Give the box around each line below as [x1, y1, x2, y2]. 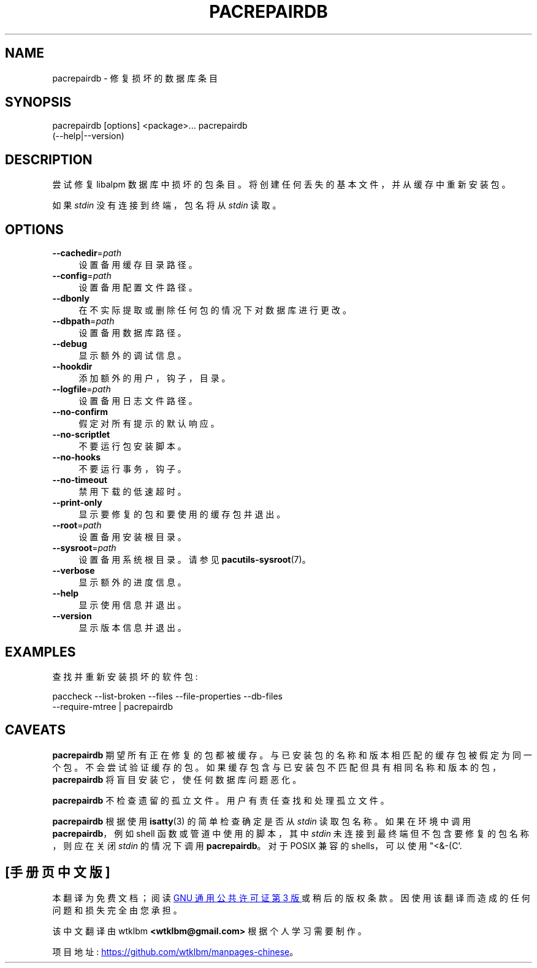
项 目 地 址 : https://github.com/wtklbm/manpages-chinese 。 [52, 946, 299, 957]
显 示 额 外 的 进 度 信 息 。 [78, 577, 186, 588]
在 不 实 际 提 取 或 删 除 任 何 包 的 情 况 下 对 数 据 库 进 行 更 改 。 [78, 305, 351, 316]
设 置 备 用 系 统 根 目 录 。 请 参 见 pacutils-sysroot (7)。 [78, 554, 311, 565]
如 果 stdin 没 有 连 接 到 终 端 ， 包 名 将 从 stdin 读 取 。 [52, 200, 281, 211]
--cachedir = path [52, 248, 121, 259]
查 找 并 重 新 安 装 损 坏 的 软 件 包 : [52, 671, 198, 682]
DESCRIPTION [5, 151, 93, 167]
